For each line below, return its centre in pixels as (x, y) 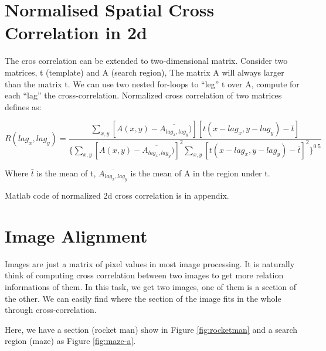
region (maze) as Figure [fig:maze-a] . (70, 341)
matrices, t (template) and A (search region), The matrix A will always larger (145, 72)
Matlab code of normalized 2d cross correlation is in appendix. (117, 195)
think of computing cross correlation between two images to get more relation (144, 275)
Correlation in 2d (76, 33)
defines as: (23, 106)
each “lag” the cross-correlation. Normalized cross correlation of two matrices (143, 95)
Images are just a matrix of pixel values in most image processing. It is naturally (150, 263)
